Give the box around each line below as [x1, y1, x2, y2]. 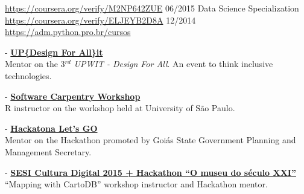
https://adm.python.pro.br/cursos [5, 25, 131, 38]
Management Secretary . [5, 145, 92, 158]
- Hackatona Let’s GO [5, 121, 98, 134]
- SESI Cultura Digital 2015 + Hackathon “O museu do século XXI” [5, 166, 296, 178]
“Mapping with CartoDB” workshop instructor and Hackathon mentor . [5, 178, 268, 190]
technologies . [5, 69, 52, 82]
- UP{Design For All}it [5, 45, 103, 58]
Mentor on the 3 [5, 57, 65, 70]
